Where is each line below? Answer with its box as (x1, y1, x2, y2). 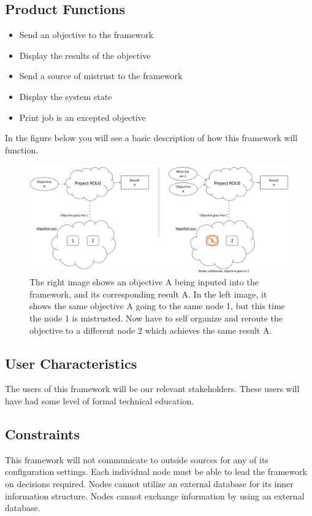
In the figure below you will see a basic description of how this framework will (5, 131, 298, 144)
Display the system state (19, 90, 112, 102)
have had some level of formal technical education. (5, 394, 194, 407)
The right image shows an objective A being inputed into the (29, 275, 259, 288)
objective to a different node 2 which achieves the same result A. (29, 323, 272, 336)
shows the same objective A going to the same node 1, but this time (29, 299, 285, 312)
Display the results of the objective (19, 48, 151, 61)
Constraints (5, 424, 80, 443)
